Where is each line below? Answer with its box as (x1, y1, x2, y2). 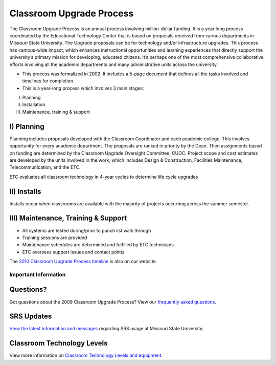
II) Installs (9, 187, 41, 196)
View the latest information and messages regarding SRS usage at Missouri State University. (9, 326, 204, 332)
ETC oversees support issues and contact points (22, 249, 125, 255)
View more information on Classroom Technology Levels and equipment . (9, 352, 163, 358)
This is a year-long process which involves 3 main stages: (22, 85, 144, 91)
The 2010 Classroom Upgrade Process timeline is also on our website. (9, 259, 157, 265)
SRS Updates (9, 312, 52, 321)
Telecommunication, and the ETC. (9, 164, 81, 170)
